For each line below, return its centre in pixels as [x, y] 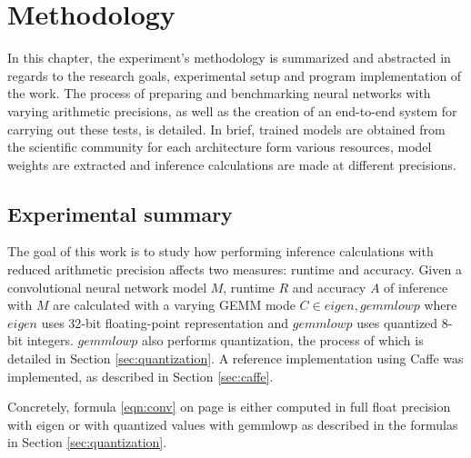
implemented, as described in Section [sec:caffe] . [140, 376]
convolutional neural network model [107, 287]
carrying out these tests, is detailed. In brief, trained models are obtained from [226, 129]
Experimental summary [120, 213]
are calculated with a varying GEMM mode [174, 305]
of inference [416, 287]
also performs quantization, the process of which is [283, 340]
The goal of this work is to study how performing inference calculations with [220, 251]
